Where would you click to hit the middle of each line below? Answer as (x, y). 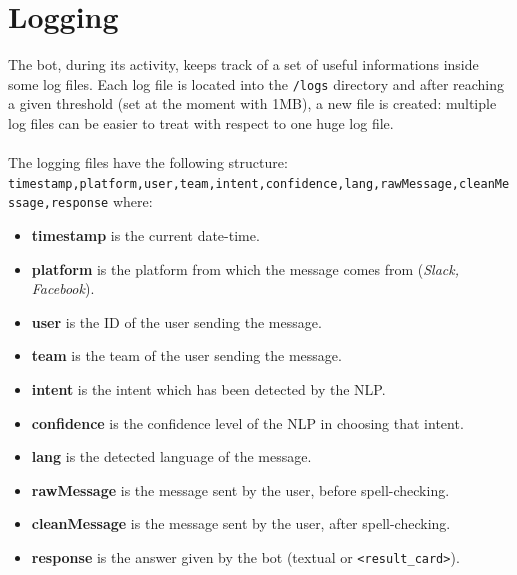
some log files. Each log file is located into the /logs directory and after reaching (256, 83)
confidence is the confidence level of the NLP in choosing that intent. (247, 422)
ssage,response (58, 203)
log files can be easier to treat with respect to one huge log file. (201, 122)
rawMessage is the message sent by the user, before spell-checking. (240, 489)
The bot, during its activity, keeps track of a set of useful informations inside (243, 64)
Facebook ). (63, 288)
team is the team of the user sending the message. (186, 355)
